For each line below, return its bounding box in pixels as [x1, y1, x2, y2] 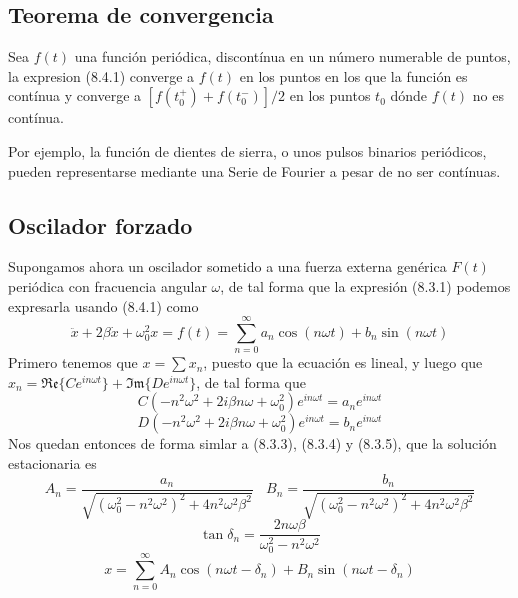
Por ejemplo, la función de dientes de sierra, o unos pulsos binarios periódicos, [8, 140, 487, 161]
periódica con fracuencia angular [8, 275, 207, 296]
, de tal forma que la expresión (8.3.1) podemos [220, 275, 511, 296]
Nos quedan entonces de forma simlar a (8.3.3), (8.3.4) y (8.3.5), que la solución [8, 433, 497, 454]
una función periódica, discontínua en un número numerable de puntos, [74, 46, 511, 67]
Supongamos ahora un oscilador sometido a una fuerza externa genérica [8, 256, 447, 277]
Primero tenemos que [8, 352, 138, 373]
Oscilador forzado [8, 209, 193, 240]
